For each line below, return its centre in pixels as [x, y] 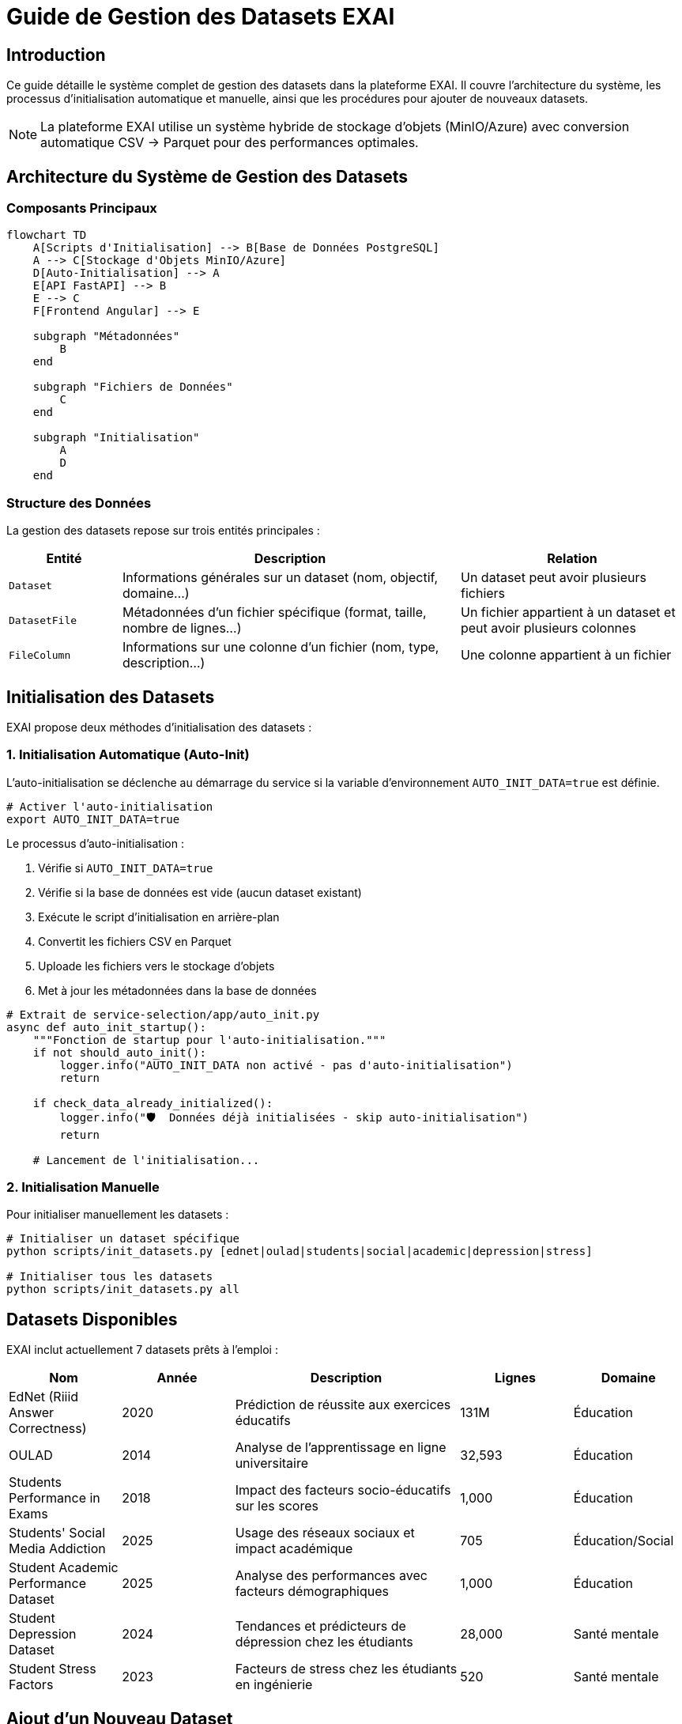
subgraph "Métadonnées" [106, 336]
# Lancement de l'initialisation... [146, 1160]
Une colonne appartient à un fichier [566, 655]
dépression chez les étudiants [324, 1642]
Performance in [55, 1498]
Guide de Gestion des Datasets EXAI [201, 17]
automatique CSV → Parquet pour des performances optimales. [230, 143]
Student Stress [53, 1669]
